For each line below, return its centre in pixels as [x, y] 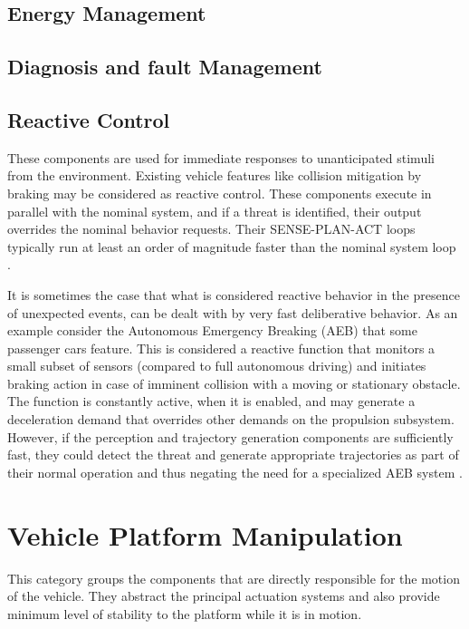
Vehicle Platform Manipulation [205, 534]
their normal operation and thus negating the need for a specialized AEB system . [235, 472]
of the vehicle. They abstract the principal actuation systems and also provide [224, 596]
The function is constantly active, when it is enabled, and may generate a [211, 401]
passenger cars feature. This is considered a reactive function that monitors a [221, 348]
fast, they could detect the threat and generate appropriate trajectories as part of [233, 455]
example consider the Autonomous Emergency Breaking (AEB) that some [212, 330]
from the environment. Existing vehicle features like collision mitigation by [215, 175]
